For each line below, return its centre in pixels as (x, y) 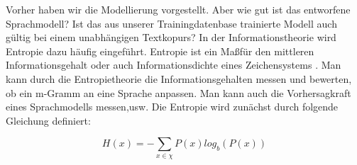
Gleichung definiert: (48, 120)
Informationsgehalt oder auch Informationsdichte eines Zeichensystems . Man (174, 65)
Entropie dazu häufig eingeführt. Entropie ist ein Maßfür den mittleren (160, 51)
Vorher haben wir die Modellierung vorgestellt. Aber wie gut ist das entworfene (178, 9)
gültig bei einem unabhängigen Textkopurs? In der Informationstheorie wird (171, 37)
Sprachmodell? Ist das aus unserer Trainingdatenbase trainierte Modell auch (171, 23)
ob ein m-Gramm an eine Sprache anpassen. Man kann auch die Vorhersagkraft (178, 92)
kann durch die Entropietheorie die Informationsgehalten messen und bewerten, (179, 78)
